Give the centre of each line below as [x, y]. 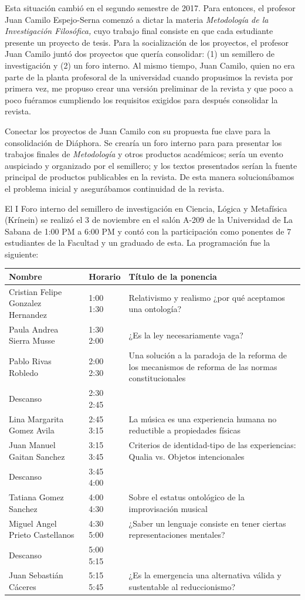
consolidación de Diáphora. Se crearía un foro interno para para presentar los [143, 142]
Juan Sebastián [36, 575]
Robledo [23, 372]
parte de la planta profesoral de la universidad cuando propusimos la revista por [149, 77]
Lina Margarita [36, 418]
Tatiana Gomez [36, 497]
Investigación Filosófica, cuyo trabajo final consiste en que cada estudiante [139, 31]
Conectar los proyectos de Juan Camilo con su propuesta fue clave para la [138, 130]
